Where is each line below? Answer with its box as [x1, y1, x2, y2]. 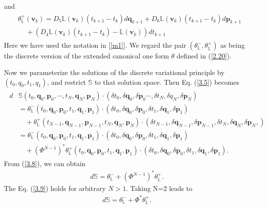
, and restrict [47, 76, 86, 87]
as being [220, 40, 245, 50]
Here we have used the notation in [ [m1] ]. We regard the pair [4, 40, 186, 50]
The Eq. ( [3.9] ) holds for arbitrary [4, 183, 106, 193]
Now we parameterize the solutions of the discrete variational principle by [4, 67, 225, 77]
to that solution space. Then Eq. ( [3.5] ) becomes [94, 76, 239, 87]
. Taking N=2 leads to [126, 183, 192, 193]
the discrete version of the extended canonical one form [4, 51, 169, 61]
